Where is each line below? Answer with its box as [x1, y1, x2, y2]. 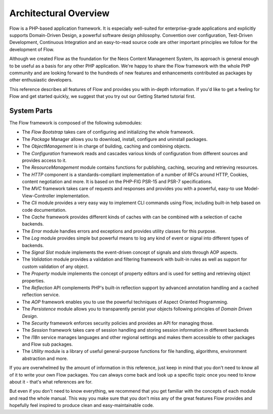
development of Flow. [9, 46, 55, 53]
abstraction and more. [22, 355, 68, 361]
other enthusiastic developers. [9, 77, 73, 83]
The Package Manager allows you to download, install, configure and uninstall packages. [22, 136, 208, 142]
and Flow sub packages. [22, 341, 73, 347]
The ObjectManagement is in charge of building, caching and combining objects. [22, 143, 191, 149]
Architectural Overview [9, 8, 110, 19]
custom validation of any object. [22, 263, 89, 269]
